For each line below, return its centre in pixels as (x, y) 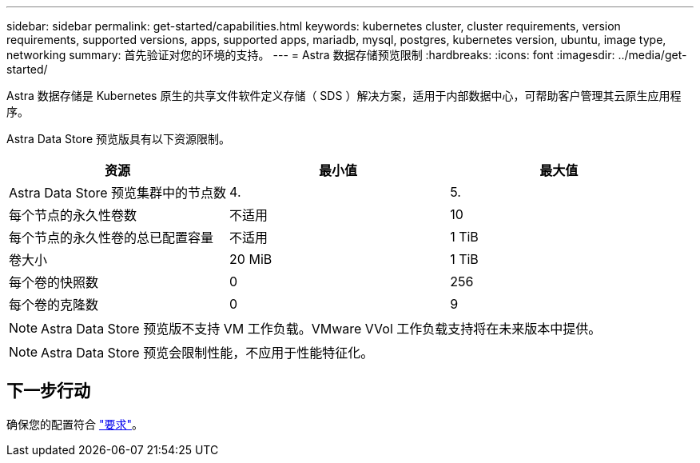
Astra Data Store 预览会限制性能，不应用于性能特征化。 (207, 353)
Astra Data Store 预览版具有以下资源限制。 (119, 139)
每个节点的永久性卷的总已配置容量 (111, 237)
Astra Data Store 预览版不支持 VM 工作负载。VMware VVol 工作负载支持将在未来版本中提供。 (321, 329)
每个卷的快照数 (54, 282)
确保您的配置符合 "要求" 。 (75, 424)
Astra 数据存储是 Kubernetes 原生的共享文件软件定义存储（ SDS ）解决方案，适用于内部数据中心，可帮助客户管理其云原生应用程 (344, 96)
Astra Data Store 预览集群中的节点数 (118, 193)
